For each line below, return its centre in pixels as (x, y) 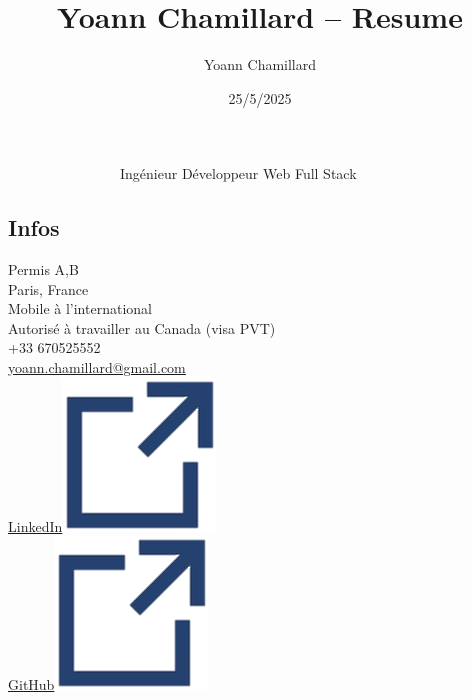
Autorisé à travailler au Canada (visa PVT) (142, 327)
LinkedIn (35, 525)
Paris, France (48, 288)
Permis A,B (43, 269)
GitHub (31, 684)
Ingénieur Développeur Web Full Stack (238, 173)
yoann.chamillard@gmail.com (97, 367)
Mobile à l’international (80, 308)
